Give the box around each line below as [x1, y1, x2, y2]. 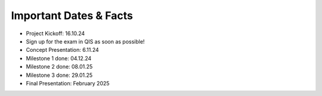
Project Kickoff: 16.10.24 [26, 30, 85, 37]
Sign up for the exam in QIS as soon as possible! [26, 38, 145, 45]
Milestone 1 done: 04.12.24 [26, 54, 92, 62]
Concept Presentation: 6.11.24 [26, 47, 100, 54]
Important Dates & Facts [11, 9, 134, 22]
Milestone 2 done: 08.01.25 [26, 63, 93, 70]
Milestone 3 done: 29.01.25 [26, 72, 93, 79]
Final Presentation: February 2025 [26, 79, 110, 86]
